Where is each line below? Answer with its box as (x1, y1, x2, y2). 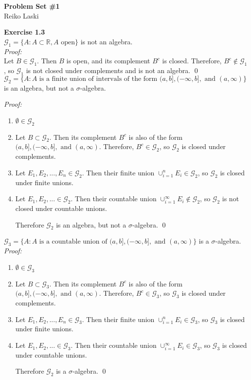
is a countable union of (39, 238, 108, 246)
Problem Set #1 (4, 1, 60, 11)
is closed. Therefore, (162, 56, 222, 66)
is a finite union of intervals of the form (39, 75, 158, 82)
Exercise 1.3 (4, 27, 45, 37)
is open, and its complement (66, 56, 150, 66)
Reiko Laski (4, 10, 39, 20)
